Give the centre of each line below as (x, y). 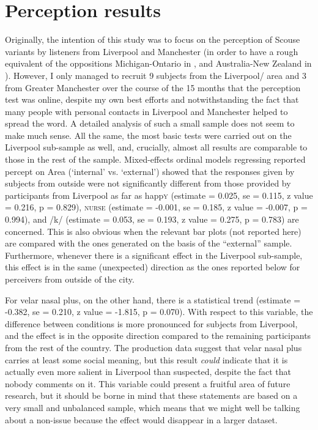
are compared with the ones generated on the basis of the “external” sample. (149, 243)
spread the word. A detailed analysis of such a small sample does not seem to (150, 123)
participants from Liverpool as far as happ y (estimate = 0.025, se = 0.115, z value (159, 195)
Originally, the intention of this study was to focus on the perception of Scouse (153, 39)
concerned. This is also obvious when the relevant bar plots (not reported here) (153, 231)
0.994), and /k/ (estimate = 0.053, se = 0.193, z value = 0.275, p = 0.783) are (152, 219)
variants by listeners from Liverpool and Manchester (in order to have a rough (152, 51)
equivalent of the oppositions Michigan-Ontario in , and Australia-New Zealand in (158, 63)
